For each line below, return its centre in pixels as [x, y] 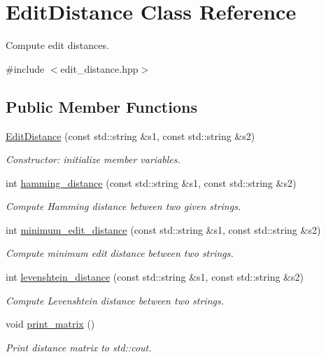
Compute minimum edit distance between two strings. [120, 253]
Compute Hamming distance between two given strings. [123, 206]
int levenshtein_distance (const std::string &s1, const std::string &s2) [155, 277]
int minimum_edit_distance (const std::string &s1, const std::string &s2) [163, 229]
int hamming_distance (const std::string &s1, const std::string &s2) [151, 182]
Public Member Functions [101, 106]
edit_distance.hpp [99, 68]
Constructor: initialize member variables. [93, 159]
